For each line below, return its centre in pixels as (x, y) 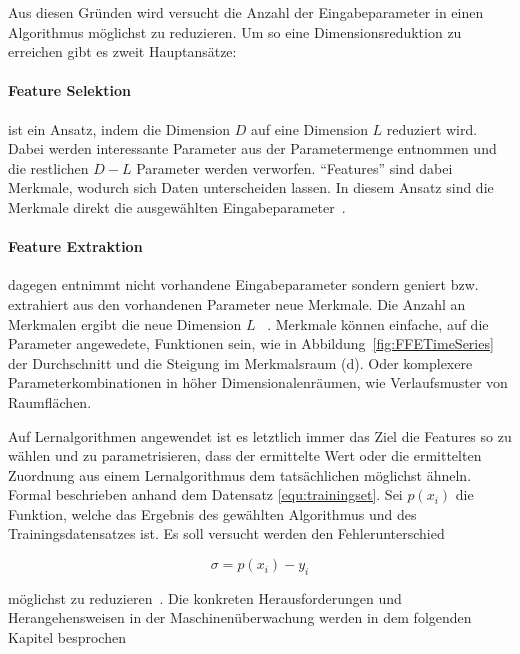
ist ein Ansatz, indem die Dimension (119, 128)
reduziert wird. (432, 128)
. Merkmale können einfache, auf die (378, 323)
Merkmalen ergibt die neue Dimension (125, 323)
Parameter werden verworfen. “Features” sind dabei (294, 167)
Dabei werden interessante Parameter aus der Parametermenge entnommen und (252, 148)
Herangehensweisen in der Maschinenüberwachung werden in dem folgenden (240, 617)
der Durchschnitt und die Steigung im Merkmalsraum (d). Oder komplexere (240, 362)
